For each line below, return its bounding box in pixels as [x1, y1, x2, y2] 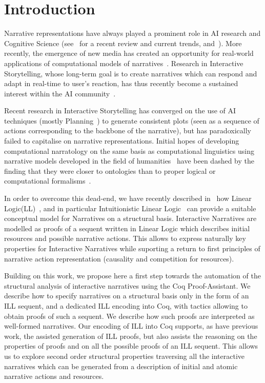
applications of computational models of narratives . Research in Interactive [4, 57, 243, 68]
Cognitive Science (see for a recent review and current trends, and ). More [4, 37, 242, 48]
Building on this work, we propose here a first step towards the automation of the [4, 270, 261, 281]
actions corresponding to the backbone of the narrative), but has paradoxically [4, 125, 251, 136]
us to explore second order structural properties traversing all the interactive [4, 350, 244, 361]
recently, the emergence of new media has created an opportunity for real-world [4, 48, 254, 58]
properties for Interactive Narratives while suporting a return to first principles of [4, 243, 260, 253]
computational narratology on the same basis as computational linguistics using [4, 145, 254, 156]
